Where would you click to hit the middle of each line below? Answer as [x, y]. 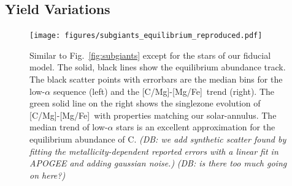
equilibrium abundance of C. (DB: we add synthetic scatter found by [158, 139]
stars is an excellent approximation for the [196, 127]
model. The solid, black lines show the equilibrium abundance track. [158, 67]
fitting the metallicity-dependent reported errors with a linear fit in [154, 151]
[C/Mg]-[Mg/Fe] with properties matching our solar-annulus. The [153, 115]
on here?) [48, 175]
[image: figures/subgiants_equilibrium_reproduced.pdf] [146, 36]
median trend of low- [69, 127]
